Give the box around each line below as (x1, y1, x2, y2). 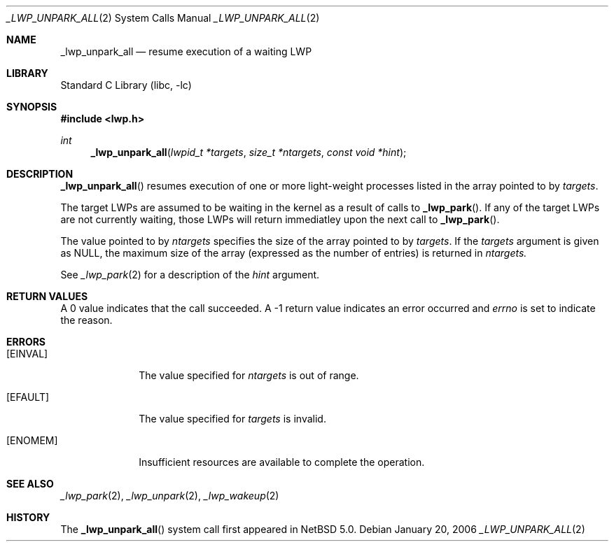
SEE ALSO (6, 478, 54, 490)
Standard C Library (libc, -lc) (60, 79, 192, 91)
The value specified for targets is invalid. (139, 413, 326, 425)
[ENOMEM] (6, 434, 58, 446)
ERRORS (6, 336, 46, 348)
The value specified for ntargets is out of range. (139, 369, 359, 381)
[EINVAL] (6, 348, 48, 360)
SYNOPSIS (6, 101, 57, 113)
